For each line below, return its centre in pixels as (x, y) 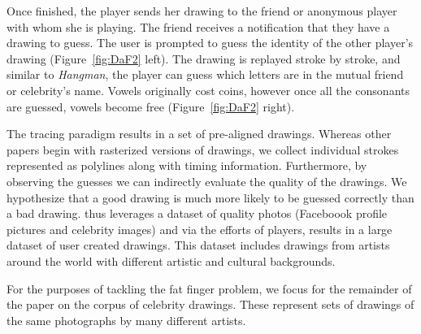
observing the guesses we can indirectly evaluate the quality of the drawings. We (207, 181)
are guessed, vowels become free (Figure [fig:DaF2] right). (151, 106)
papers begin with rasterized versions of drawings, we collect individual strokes (203, 149)
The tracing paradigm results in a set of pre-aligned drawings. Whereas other (199, 134)
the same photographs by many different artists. (126, 320)
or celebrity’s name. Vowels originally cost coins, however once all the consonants (208, 90)
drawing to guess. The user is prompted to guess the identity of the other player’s (210, 43)
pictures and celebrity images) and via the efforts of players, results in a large (200, 229)
